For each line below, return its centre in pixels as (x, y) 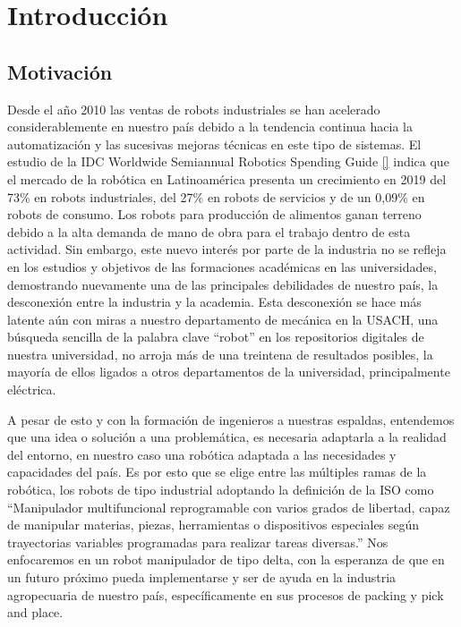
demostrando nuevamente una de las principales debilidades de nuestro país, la (223, 284)
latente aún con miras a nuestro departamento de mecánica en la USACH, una (223, 319)
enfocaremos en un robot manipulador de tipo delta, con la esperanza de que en (226, 559)
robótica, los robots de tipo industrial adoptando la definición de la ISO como (221, 490)
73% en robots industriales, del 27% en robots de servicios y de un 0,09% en (216, 196)
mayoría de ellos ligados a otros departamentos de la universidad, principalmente (229, 372)
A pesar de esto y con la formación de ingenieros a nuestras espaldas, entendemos (231, 419)
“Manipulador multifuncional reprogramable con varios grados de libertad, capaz (229, 507)
